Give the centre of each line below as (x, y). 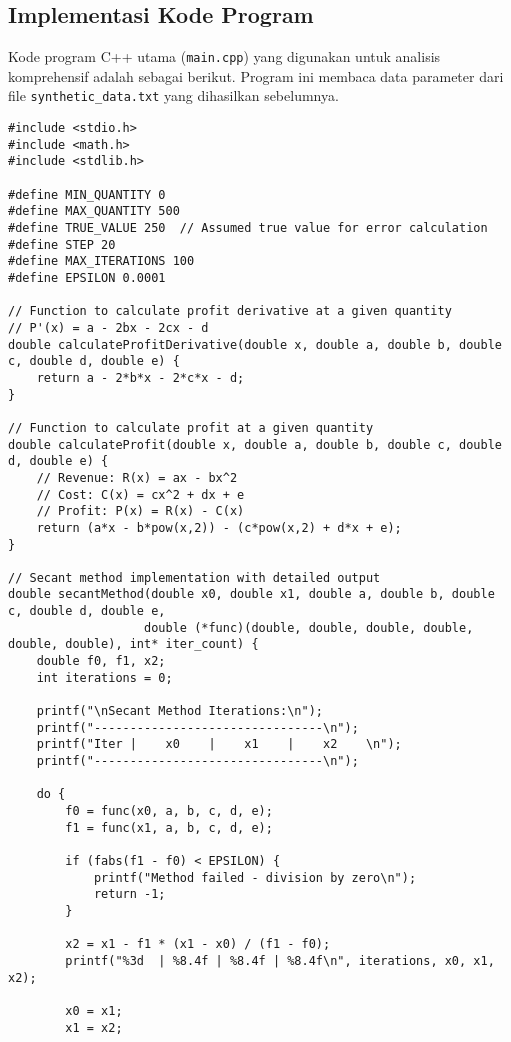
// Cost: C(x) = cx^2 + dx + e (140, 494)
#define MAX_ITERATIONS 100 (101, 261)
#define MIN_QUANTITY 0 (87, 194)
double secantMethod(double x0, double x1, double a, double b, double (251, 594)
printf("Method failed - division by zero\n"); (255, 877)
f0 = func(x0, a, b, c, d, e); (169, 811)
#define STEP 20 (62, 244)
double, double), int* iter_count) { (133, 644)
